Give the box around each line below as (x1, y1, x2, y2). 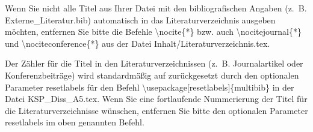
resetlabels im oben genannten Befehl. (5, 116, 144, 128)
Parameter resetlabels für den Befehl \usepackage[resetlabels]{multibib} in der (5, 80, 294, 93)
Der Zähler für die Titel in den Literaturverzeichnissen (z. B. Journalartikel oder (5, 57, 303, 70)
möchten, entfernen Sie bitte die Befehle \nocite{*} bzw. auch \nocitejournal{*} (5, 25, 302, 38)
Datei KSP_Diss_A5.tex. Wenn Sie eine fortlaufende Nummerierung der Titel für (5, 92, 308, 105)
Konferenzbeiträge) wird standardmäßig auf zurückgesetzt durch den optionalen (5, 68, 299, 81)
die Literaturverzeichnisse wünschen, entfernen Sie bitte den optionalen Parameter (5, 104, 308, 116)
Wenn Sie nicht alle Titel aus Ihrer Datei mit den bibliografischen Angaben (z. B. (5, 2, 307, 14)
